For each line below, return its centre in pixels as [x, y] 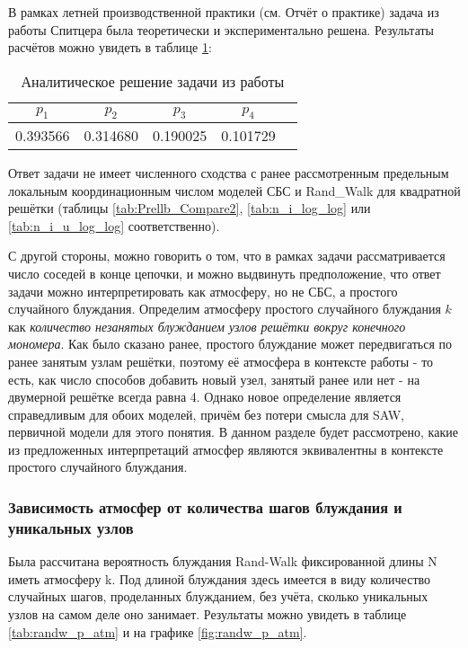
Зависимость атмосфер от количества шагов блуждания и [205, 506]
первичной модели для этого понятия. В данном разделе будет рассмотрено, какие [233, 432]
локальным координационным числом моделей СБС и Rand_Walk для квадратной [234, 190]
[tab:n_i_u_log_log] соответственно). [114, 225]
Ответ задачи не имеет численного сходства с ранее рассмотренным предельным [229, 172]
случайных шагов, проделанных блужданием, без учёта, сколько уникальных [218, 596]
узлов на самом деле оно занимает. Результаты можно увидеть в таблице [208, 613]
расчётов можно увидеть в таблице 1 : [110, 47]
